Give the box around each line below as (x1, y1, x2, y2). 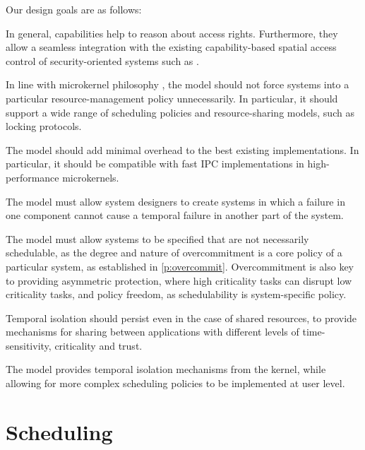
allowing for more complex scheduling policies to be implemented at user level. (6, 376, 345, 391)
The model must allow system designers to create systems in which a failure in (6, 194, 345, 208)
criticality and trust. (54, 338, 143, 353)
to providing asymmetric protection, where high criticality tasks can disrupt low (6, 273, 352, 288)
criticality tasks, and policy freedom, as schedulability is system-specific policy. (6, 287, 347, 302)
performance (6, 170, 59, 184)
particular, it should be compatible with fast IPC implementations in (6, 156, 304, 171)
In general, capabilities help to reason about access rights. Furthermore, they (6, 25, 338, 40)
